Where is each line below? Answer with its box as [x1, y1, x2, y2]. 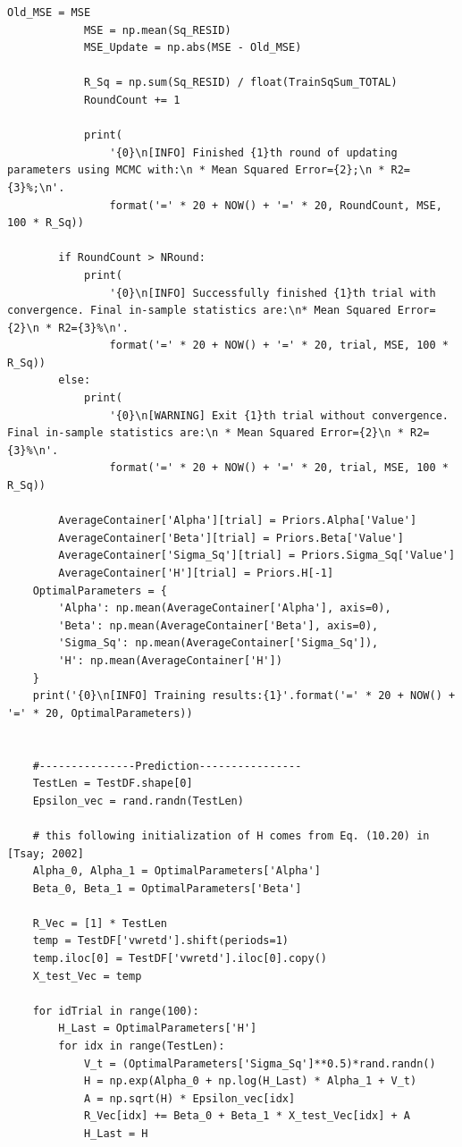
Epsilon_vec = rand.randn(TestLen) [32, 794, 244, 807]
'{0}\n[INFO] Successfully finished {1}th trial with [109, 286, 436, 299]
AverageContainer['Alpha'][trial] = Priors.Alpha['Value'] [58, 514, 417, 527]
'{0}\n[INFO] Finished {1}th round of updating [109, 146, 398, 159]
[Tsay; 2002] [7, 847, 84, 860]
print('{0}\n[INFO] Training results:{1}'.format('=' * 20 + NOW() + [32, 689, 456, 703]
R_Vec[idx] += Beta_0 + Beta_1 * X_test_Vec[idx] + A [83, 1109, 411, 1123]
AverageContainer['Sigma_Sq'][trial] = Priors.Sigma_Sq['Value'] [58, 549, 456, 562]
